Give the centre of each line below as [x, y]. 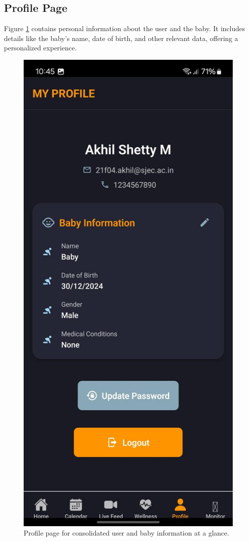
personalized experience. [40, 48]
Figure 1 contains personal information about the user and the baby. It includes [124, 28]
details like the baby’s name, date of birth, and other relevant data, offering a [121, 38]
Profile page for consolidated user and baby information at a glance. [126, 533]
